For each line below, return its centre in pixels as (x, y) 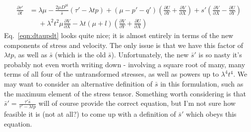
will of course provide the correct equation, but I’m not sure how (137, 103)
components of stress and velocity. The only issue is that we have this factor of (124, 45)
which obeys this (211, 114)
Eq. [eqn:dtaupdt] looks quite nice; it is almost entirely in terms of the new (119, 35)
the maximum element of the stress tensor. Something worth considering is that (125, 93)
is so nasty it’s (220, 55)
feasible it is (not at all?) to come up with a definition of (90, 114)
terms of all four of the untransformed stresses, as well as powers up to (111, 74)
